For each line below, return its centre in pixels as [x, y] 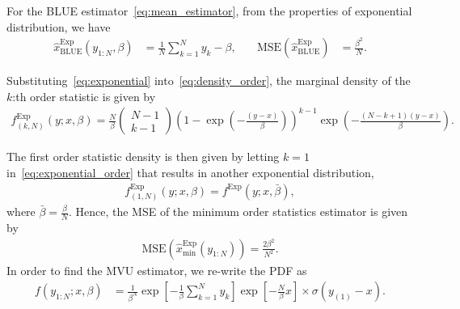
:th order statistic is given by [84, 96]
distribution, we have [59, 26]
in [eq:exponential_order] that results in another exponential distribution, [190, 173]
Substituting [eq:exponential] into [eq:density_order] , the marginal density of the [209, 80]
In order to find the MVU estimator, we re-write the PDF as [157, 270]
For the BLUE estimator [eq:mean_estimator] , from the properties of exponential [209, 11]
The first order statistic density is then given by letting [143, 157]
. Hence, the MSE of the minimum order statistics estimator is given [238, 212]
